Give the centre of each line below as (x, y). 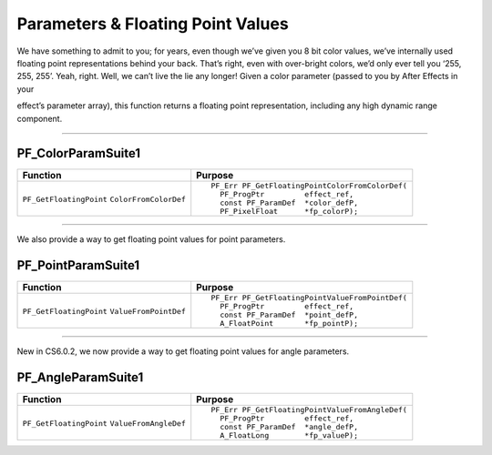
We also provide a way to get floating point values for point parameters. (151, 239)
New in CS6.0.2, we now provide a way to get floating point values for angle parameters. (183, 351)
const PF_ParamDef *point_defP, (289, 315)
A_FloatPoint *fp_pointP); (289, 324)
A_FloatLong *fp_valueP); (289, 435)
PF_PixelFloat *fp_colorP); (289, 212)
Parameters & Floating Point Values (153, 24)
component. (40, 118)
